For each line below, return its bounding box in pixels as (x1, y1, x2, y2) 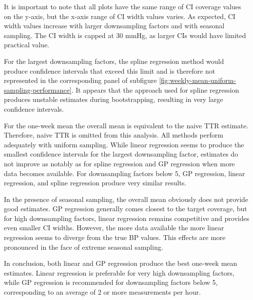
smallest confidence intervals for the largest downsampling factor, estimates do (4, 149, 238, 159)
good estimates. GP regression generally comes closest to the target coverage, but (4, 203, 247, 214)
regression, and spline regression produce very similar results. (4, 178, 187, 188)
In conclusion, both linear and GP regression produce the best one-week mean (4, 258, 237, 268)
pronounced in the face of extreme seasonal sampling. (4, 241, 163, 252)
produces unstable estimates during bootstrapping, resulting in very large (4, 94, 223, 104)
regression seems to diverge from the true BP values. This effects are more (4, 232, 226, 242)
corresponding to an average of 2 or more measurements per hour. (4, 287, 201, 297)
